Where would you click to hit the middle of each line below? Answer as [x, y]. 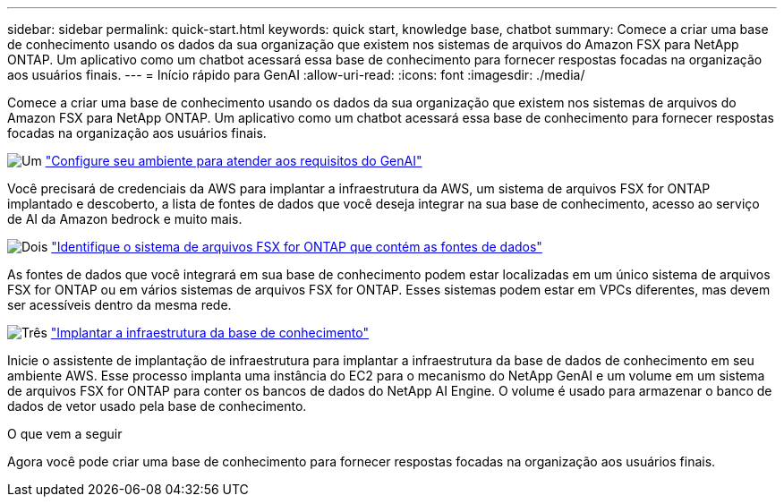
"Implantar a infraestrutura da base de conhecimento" [209, 333]
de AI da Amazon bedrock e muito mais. [125, 219]
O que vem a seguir [65, 434]
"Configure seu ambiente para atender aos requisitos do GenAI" [234, 161]
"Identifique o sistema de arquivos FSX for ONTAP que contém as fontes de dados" [297, 247]
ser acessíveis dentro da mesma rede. [119, 305]
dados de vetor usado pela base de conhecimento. [157, 406]
